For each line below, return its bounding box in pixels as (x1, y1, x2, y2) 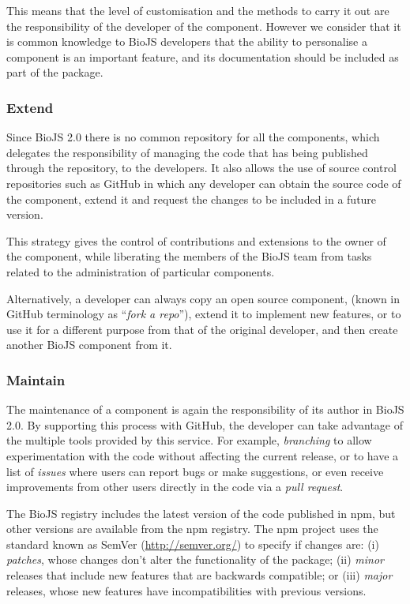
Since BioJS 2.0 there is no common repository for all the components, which (6, 129, 380, 145)
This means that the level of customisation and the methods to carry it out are (6, 2, 389, 18)
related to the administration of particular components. (6, 263, 275, 279)
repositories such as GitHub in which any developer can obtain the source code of (6, 174, 401, 191)
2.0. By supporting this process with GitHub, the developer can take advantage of (6, 416, 404, 433)
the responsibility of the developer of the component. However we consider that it (6, 17, 401, 34)
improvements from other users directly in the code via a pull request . (6, 478, 344, 495)
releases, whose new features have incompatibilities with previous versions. (6, 582, 367, 598)
